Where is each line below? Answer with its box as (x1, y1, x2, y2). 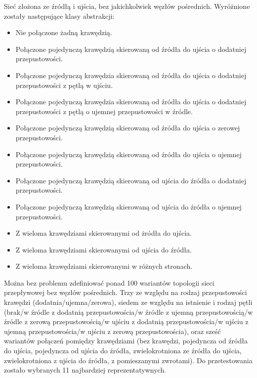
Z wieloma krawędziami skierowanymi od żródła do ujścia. (15, 228, 192, 238)
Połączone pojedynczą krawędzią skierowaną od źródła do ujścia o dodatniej (15, 43, 247, 54)
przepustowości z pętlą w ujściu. (15, 80, 113, 90)
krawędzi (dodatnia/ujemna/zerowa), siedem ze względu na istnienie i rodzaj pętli (4, 297, 253, 307)
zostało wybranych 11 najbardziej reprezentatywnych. (4, 365, 167, 375)
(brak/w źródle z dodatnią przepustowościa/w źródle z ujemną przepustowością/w (4, 306, 253, 317)
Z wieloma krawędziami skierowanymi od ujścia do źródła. (15, 244, 192, 254)
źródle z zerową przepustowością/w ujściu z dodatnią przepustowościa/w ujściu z (4, 316, 249, 327)
